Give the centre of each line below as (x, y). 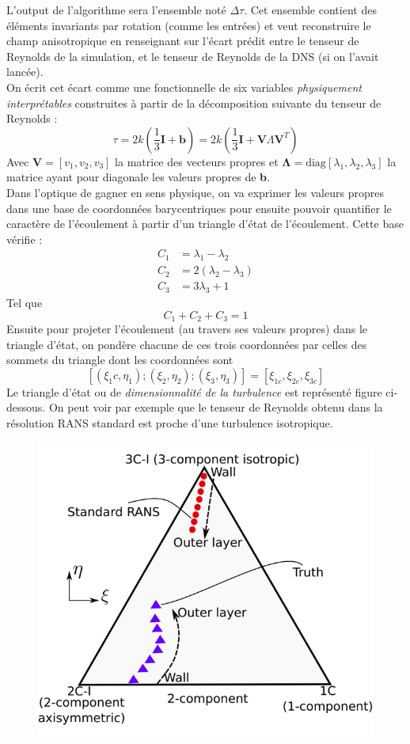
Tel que (25, 302)
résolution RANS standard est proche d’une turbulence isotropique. (170, 423)
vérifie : (25, 239)
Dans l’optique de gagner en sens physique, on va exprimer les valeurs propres (195, 192)
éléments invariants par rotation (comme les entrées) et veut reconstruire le (189, 25)
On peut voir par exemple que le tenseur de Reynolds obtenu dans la (216, 407)
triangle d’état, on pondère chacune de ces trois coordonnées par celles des (187, 344)
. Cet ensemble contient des (310, 9)
